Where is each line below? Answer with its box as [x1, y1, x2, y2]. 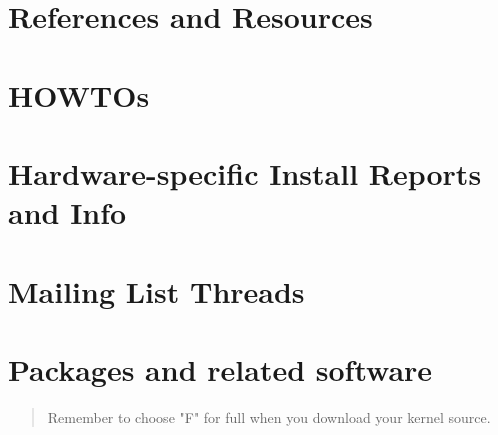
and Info [8, 192, 127, 233]
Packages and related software [8, 348, 433, 389]
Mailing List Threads [8, 270, 305, 311]
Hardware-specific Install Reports [8, 152, 482, 193]
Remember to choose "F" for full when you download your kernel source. [47, 406, 491, 427]
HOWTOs [8, 74, 150, 115]
